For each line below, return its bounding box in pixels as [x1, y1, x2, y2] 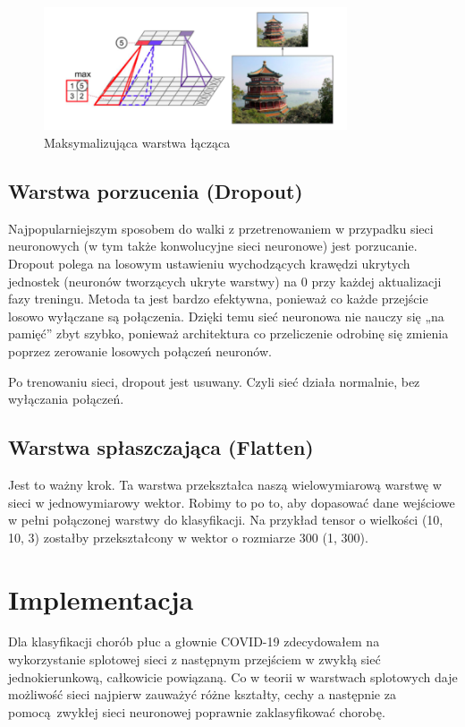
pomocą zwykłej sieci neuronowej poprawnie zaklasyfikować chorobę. [8, 702, 385, 721]
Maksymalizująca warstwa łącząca [44, 133, 231, 152]
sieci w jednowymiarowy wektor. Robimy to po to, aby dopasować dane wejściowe [8, 492, 455, 511]
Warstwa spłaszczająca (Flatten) [8, 433, 314, 461]
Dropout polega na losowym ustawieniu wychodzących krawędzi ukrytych [8, 254, 410, 272]
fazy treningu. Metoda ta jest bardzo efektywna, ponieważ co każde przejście [8, 289, 428, 308]
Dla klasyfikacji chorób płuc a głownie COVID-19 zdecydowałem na [8, 632, 380, 651]
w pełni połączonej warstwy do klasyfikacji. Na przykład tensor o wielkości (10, [8, 510, 444, 529]
